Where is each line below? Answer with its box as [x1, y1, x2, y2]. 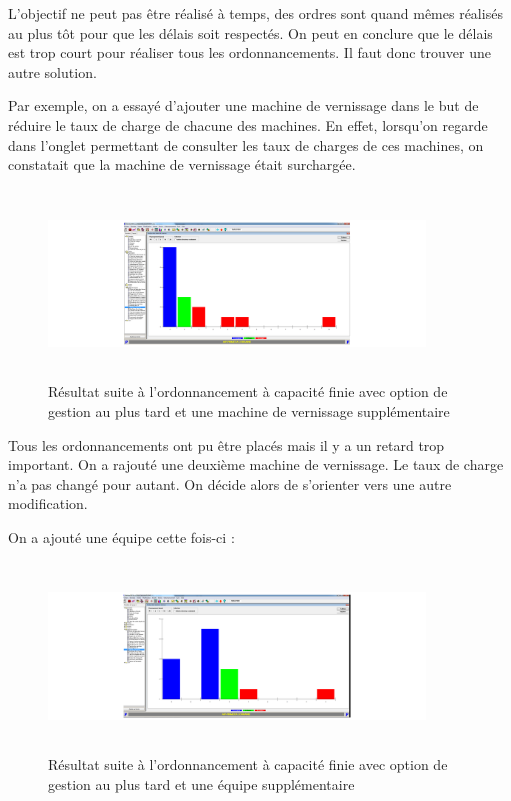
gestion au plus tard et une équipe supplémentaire [48, 773, 355, 794]
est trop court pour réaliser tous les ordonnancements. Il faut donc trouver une [8, 42, 491, 63]
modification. [8, 493, 88, 514]
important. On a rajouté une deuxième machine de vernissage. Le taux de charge [8, 454, 504, 475]
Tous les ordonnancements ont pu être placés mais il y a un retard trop [8, 434, 445, 455]
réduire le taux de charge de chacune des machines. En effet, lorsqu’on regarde [8, 114, 488, 135]
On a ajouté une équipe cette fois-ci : [8, 526, 235, 547]
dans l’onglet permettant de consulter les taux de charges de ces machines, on [8, 134, 484, 155]
